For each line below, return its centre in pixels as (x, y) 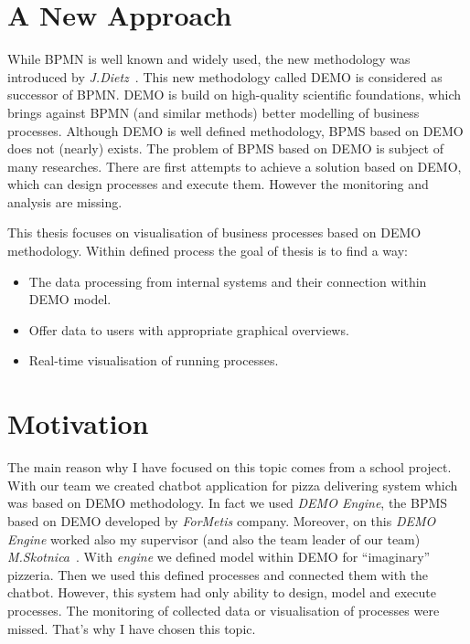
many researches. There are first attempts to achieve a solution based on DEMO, (235, 166)
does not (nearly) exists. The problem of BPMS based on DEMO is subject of (225, 148)
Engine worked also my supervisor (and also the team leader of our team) (214, 538)
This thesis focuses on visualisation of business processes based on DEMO (214, 232)
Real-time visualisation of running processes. (154, 360)
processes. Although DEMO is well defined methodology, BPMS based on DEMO (235, 130)
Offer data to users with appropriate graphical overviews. (189, 329)
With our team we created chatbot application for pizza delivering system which (233, 485)
